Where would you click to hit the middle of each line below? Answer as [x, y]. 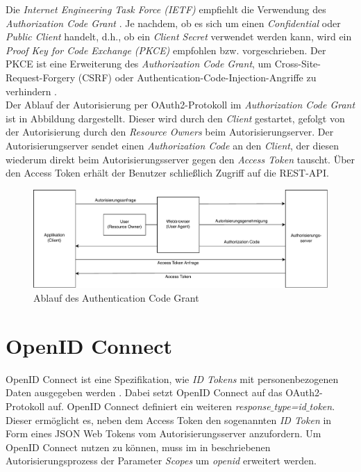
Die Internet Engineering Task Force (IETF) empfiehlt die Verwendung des [166, 9]
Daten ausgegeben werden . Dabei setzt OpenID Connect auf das [144, 392]
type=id [290, 406]
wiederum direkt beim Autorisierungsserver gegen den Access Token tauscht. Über [180, 159]
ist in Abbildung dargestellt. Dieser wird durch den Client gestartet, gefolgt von [175, 118]
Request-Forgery [41, 77]
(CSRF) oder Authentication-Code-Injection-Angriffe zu [197, 77]
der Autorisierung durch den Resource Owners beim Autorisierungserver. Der [170, 132]
